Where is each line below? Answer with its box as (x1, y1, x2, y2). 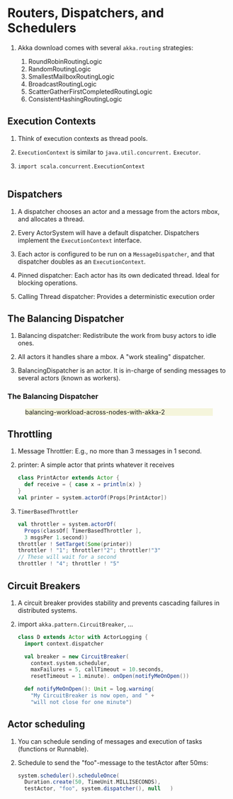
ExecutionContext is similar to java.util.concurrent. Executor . (17, 147, 201, 157)
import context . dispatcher (24, 640, 104, 647)
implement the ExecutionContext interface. (17, 236, 142, 244)
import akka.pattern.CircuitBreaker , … (17, 620, 133, 628)
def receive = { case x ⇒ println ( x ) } (24, 481, 142, 488)
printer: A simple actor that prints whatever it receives (17, 460, 175, 469)
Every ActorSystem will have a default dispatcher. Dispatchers (17, 228, 200, 237)
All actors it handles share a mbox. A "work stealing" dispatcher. (17, 353, 205, 361)
